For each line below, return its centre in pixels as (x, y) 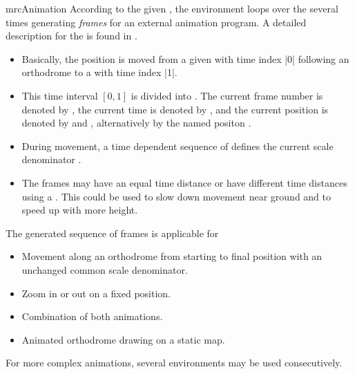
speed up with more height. (80, 210)
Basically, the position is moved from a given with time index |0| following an (185, 58)
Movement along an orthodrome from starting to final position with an (172, 256)
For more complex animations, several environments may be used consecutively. (174, 363)
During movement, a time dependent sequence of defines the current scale (177, 146)
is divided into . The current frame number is (227, 95)
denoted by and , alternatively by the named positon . (136, 123)
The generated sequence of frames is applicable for (112, 233)
